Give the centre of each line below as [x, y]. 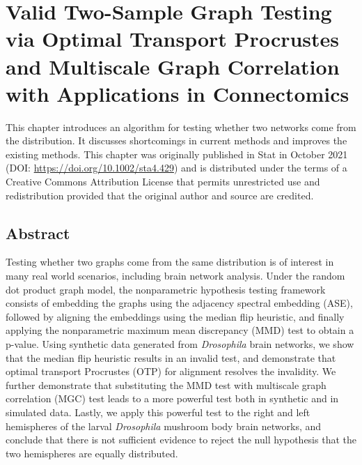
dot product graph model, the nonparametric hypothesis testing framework [166, 289]
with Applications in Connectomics [178, 93]
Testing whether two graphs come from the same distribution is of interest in [170, 262]
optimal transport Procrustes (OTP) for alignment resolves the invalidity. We [171, 371]
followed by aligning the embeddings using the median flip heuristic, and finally [175, 316]
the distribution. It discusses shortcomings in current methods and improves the [176, 140]
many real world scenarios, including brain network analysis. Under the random [175, 276]
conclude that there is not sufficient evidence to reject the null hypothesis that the [181, 440]
